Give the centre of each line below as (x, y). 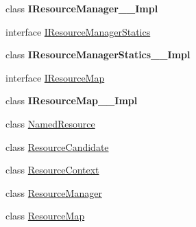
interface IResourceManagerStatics (78, 31)
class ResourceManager (54, 192)
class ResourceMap (45, 216)
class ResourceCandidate (57, 146)
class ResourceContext (52, 170)
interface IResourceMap (55, 77)
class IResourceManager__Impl (82, 8)
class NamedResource (50, 123)
